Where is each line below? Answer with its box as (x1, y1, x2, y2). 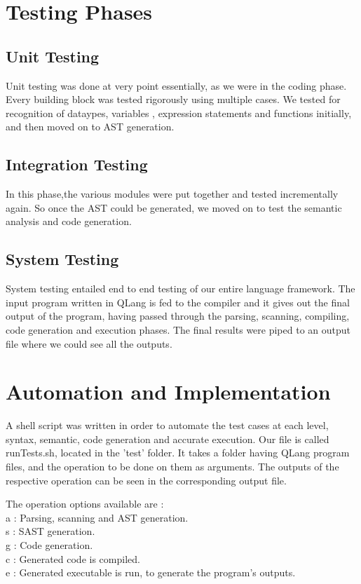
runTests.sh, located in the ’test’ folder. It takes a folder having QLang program (6, 445, 350, 460)
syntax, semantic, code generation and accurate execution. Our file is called (6, 431, 329, 446)
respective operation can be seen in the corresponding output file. (6, 473, 287, 487)
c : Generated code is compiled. (6, 551, 140, 566)
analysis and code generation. (6, 214, 132, 229)
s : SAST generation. (6, 524, 95, 538)
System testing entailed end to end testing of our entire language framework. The (6, 281, 355, 296)
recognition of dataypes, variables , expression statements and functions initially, (6, 105, 352, 120)
